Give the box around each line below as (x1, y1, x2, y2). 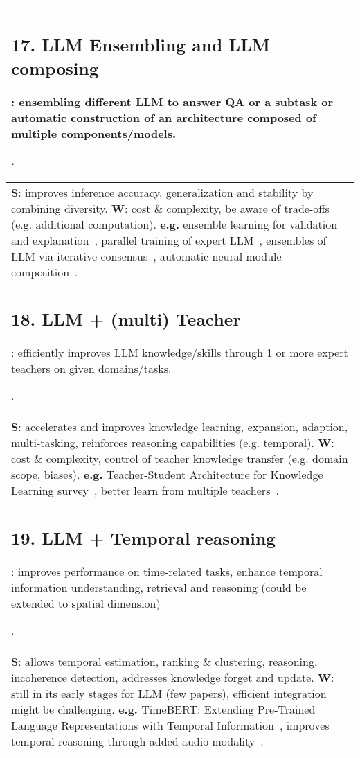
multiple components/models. (11, 125, 177, 141)
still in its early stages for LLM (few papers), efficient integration (11, 685, 327, 701)
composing (11, 55, 99, 80)
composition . (11, 263, 78, 280)
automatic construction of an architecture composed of (11, 109, 316, 125)
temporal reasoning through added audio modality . (11, 732, 264, 749)
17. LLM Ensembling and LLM (11, 32, 270, 56)
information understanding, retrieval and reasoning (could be (11, 579, 307, 595)
